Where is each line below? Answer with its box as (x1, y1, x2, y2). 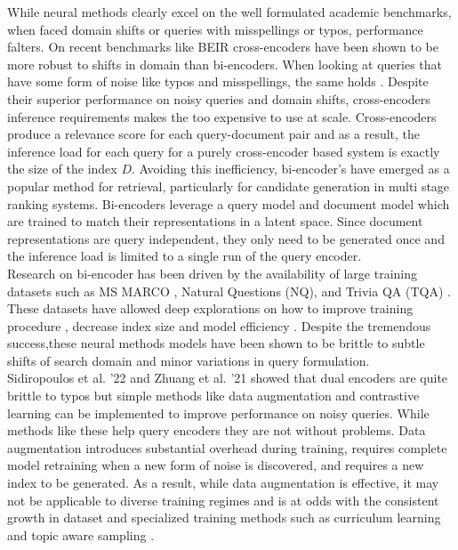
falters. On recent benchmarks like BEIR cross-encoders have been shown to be (7, 37, 438, 56)
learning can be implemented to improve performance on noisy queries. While (7, 403, 430, 422)
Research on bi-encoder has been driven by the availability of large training (7, 263, 418, 282)
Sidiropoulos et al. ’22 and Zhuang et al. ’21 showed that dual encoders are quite (7, 368, 448, 387)
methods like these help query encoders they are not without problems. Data (7, 421, 426, 440)
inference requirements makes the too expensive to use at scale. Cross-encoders (7, 107, 437, 125)
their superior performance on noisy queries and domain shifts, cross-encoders (7, 89, 430, 108)
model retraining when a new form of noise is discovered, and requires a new (7, 456, 424, 474)
